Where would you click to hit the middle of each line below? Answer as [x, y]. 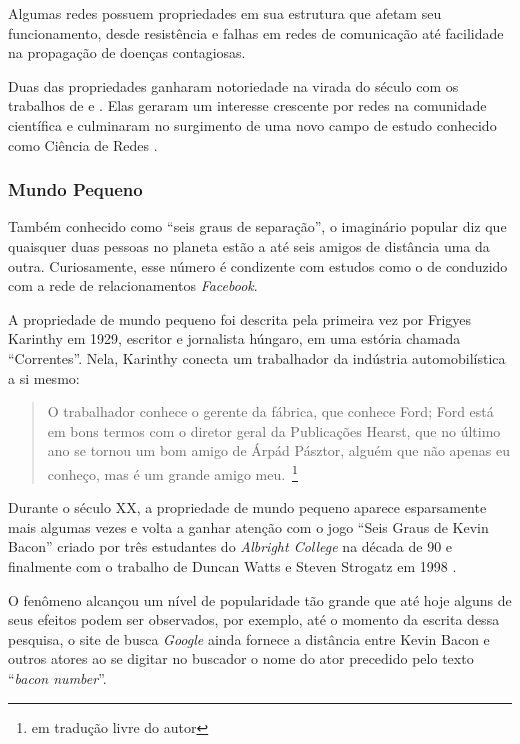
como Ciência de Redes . [83, 144]
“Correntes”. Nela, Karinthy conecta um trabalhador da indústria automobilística [257, 357]
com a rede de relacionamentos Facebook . [133, 285]
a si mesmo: [44, 377]
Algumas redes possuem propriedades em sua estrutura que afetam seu [225, 13]
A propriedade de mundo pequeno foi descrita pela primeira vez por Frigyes [240, 318]
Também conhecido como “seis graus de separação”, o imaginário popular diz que [257, 226]
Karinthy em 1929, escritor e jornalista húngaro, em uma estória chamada [234, 338]
